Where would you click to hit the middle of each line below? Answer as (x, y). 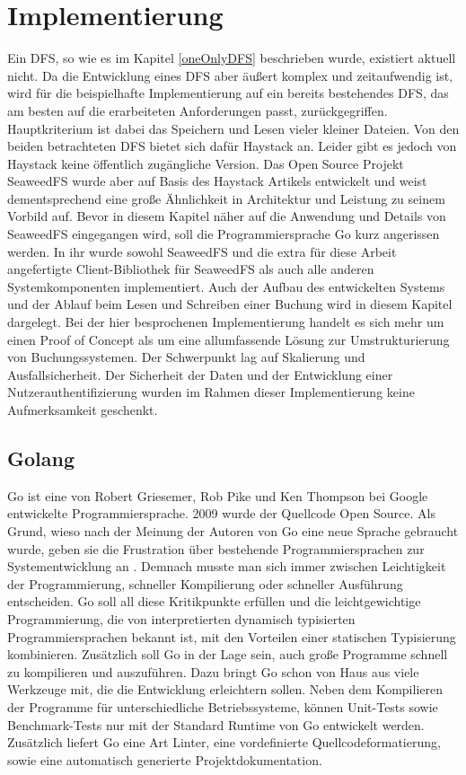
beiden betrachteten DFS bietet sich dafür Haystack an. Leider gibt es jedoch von (232, 146)
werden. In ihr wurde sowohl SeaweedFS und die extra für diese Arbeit (202, 251)
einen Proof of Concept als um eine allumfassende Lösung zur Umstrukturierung (229, 339)
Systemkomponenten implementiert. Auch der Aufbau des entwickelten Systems (226, 286)
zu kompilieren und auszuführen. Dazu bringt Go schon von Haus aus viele (213, 671)
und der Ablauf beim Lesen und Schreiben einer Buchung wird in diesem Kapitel (230, 304)
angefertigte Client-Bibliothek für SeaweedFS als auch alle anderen (191, 269)
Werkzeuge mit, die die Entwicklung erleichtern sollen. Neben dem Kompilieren (225, 689)
